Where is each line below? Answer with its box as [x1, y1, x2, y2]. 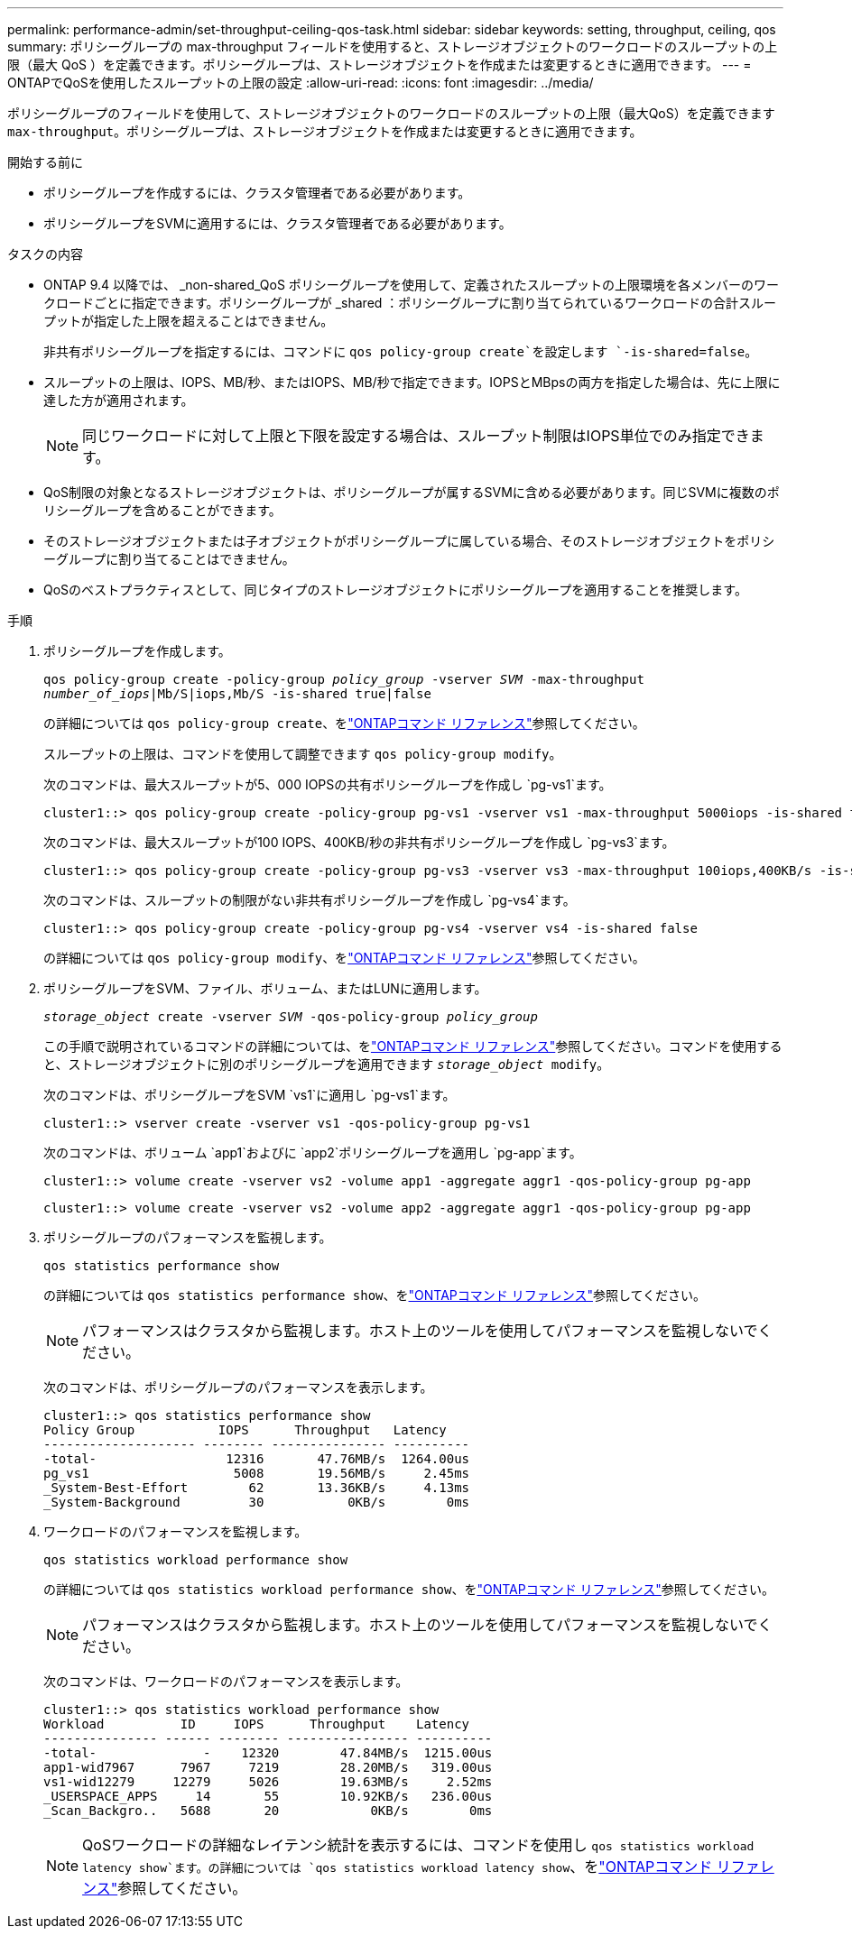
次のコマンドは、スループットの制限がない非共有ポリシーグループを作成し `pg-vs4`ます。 [43, 892, 576, 908]
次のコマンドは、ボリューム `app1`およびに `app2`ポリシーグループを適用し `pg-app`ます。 [43, 1145, 582, 1160]
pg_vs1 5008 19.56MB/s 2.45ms [43, 1466, 470, 1480]
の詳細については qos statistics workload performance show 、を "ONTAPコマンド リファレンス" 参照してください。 [43, 1581, 774, 1597]
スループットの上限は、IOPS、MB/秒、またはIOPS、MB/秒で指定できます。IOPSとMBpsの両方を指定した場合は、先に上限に [43, 374, 781, 390]
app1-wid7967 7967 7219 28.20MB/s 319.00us [43, 1760, 493, 1775]
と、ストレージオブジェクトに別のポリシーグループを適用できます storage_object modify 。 [43, 1056, 610, 1072]
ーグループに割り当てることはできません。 [43, 551, 295, 567]
